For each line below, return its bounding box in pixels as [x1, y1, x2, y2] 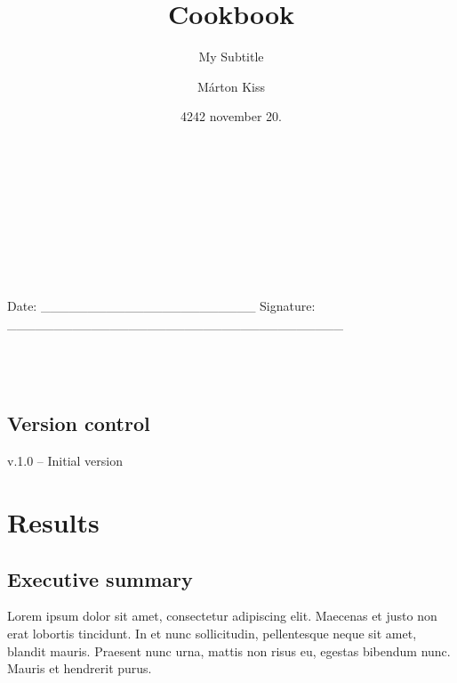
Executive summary [7, 565, 193, 592]
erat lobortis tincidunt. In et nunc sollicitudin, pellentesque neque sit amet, [7, 624, 417, 642]
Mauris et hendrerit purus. [7, 659, 152, 678]
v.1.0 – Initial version [7, 451, 124, 470]
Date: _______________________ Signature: [7, 297, 316, 315]
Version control [7, 410, 150, 437]
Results [7, 504, 100, 541]
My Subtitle [198, 47, 264, 66]
